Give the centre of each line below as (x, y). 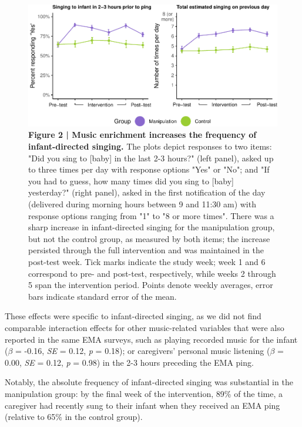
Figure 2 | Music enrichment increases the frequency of (142, 135)
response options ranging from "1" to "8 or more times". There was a (151, 215)
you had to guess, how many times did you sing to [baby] (131, 181)
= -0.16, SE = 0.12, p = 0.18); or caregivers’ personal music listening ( (143, 351)
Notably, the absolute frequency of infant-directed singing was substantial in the (149, 382)
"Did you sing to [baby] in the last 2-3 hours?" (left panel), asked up (151, 158)
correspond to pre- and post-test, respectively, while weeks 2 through (152, 273)
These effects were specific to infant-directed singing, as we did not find (133, 316)
